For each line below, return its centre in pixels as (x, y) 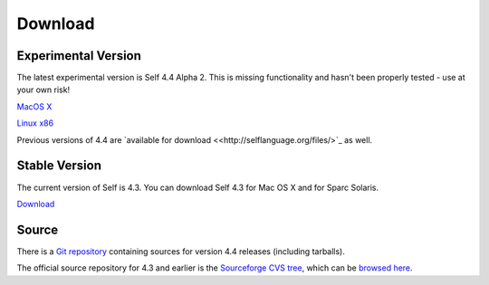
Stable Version (59, 166)
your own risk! (43, 90)
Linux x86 (35, 123)
